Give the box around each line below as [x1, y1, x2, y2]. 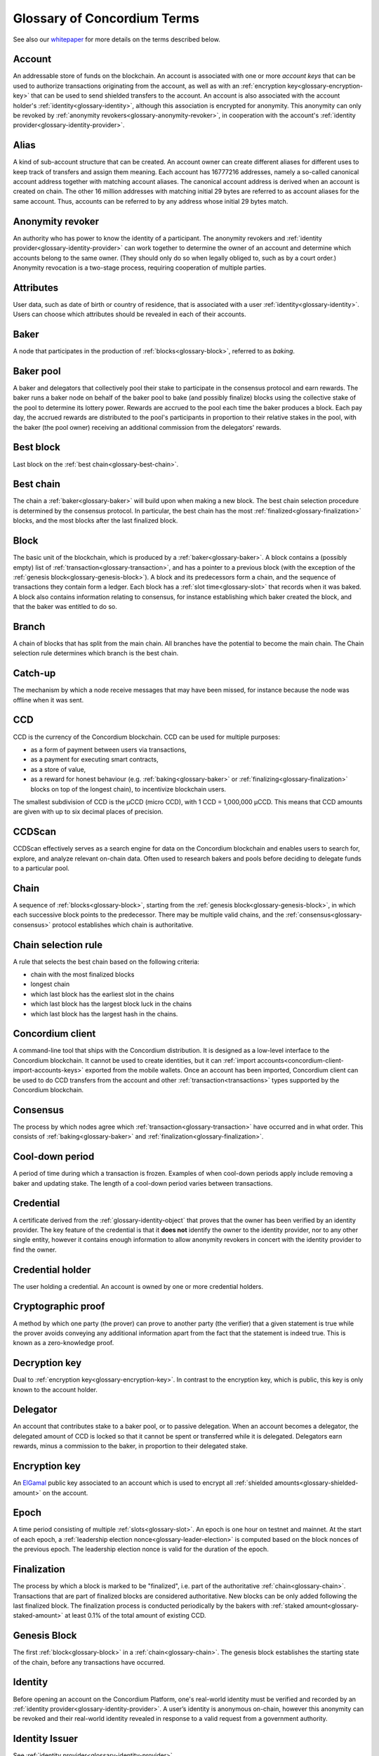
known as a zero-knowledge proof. [13, 1339, 114, 1347]
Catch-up [13, 667, 56, 679]
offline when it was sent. [13, 695, 84, 704]
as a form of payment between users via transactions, [30, 745, 187, 754]
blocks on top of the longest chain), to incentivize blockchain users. [30, 785, 227, 793]
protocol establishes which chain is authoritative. [52, 920, 194, 929]
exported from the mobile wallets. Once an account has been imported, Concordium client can [85, 1066, 359, 1075]
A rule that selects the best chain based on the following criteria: [13, 957, 200, 966]
